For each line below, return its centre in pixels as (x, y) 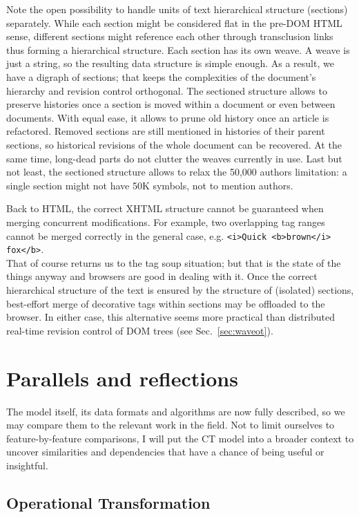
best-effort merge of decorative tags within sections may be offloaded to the (166, 303)
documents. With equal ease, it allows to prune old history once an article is (168, 117)
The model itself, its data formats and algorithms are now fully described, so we (176, 411)
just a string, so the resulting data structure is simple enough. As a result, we (170, 63)
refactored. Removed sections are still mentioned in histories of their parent (166, 131)
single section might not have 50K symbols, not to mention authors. (150, 185)
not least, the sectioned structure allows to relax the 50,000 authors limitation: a (177, 172)
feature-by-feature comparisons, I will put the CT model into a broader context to (180, 438)
